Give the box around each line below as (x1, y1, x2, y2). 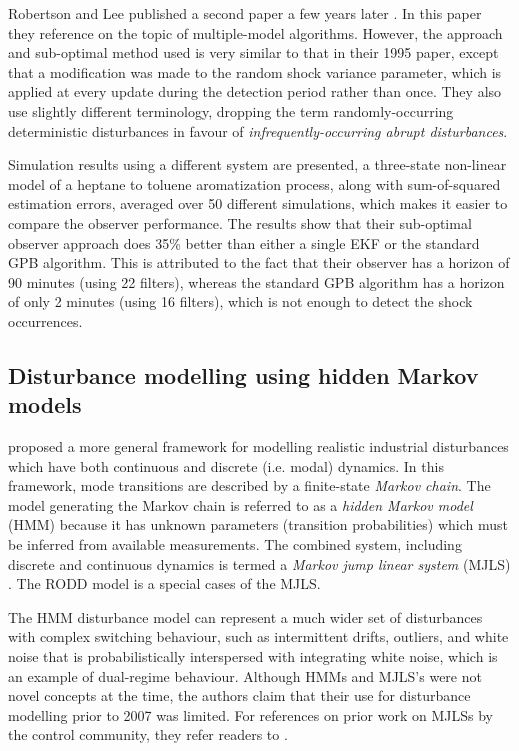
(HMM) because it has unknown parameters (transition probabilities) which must (8, 514, 508, 535)
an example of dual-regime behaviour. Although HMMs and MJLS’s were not (8, 665, 482, 686)
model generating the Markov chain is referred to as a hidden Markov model (8, 494, 473, 515)
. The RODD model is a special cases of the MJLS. (8, 573, 321, 594)
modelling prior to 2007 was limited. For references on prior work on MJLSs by (8, 704, 493, 725)
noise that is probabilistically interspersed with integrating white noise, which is (8, 646, 498, 667)
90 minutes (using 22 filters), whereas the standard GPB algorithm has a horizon (8, 271, 505, 292)
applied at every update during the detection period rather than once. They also (8, 81, 502, 102)
